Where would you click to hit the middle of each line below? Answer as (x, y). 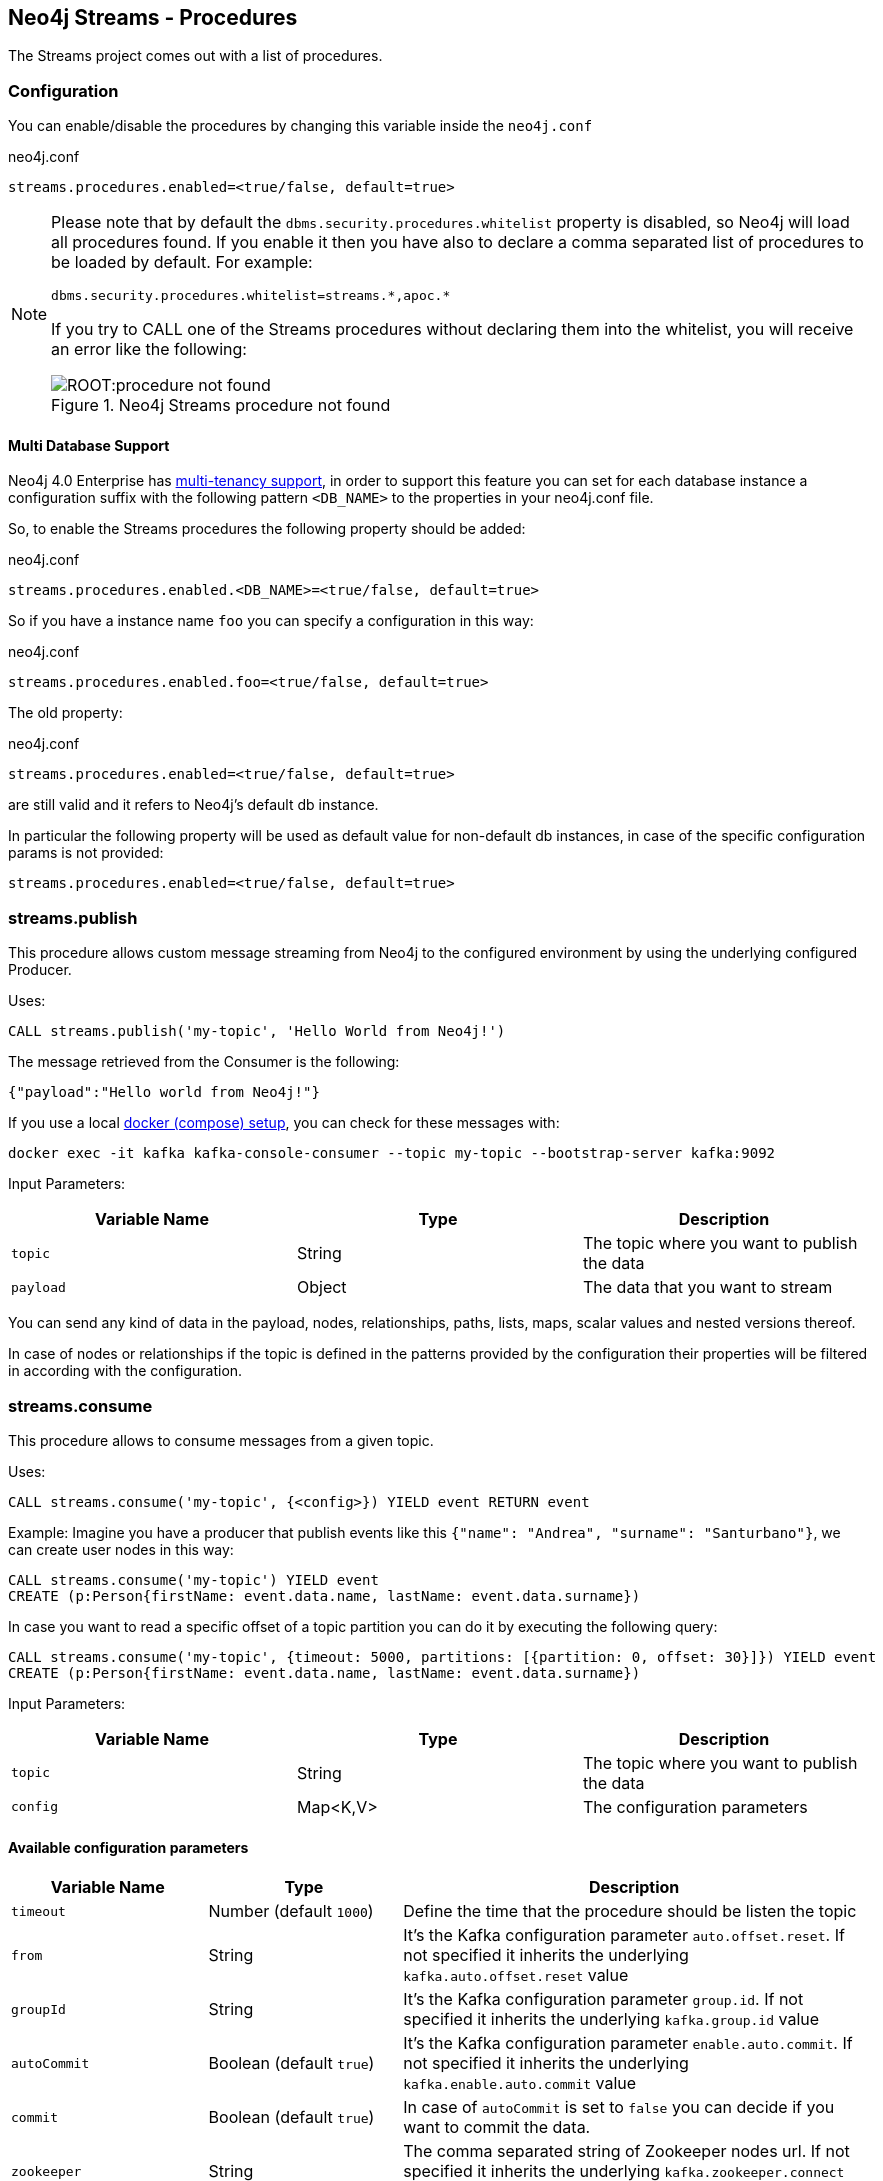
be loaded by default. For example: (182, 262)
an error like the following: (149, 349)
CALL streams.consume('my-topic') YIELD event (193, 1579)
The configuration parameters (695, 1806)
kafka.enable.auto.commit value (520, 2083)
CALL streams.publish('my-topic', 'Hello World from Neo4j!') (257, 1031)
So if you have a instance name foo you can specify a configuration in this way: (271, 621)
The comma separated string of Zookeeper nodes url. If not (626, 2151)
